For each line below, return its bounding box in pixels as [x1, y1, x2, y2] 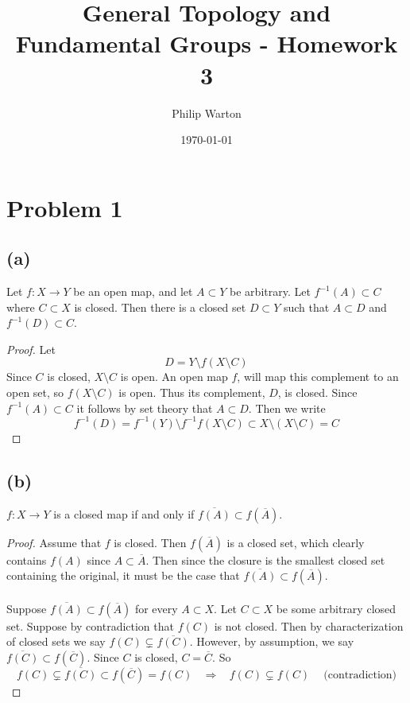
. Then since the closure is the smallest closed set [145, 551, 385, 568]
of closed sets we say [6, 633, 106, 650]
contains [6, 551, 47, 568]
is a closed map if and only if [53, 505, 195, 522]
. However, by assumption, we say [189, 633, 354, 650]
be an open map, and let [73, 283, 193, 300]
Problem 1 [6, 191, 123, 223]
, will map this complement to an [237, 368, 399, 385]
